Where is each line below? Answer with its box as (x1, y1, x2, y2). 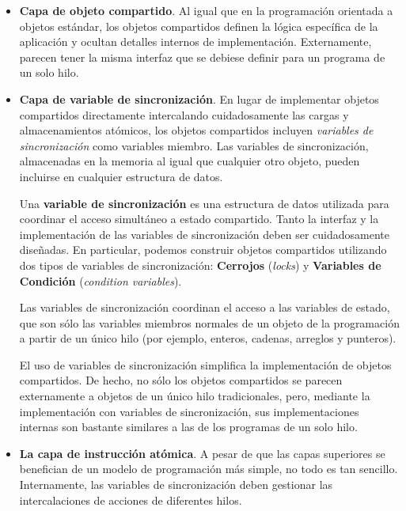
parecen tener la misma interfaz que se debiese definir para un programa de (19, 48, 385, 65)
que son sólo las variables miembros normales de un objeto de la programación (19, 314, 400, 331)
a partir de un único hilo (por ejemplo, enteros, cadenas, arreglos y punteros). (19, 330, 397, 346)
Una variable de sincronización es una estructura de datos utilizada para (19, 195, 389, 211)
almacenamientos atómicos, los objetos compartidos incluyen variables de (19, 122, 374, 138)
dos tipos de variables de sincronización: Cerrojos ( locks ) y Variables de (19, 256, 381, 273)
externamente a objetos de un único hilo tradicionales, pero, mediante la (19, 388, 370, 404)
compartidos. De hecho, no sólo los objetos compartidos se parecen (19, 372, 343, 388)
